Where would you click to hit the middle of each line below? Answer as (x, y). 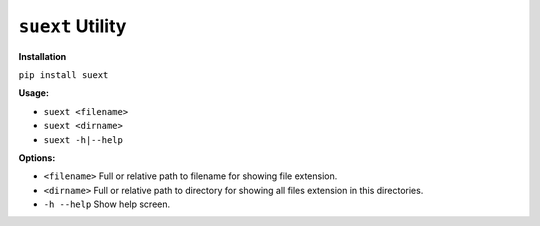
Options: (37, 157)
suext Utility (72, 26)
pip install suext (63, 74)
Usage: (34, 93)
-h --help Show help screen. (107, 204)
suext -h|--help (83, 139)
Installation (42, 56)
